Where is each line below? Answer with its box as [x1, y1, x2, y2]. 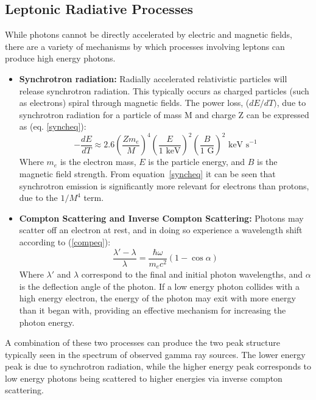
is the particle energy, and [148, 155, 245, 168]
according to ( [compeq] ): [19, 236, 111, 248]
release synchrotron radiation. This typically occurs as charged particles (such [19, 84, 309, 97]
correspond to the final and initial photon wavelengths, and [81, 268, 303, 281]
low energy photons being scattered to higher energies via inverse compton [5, 371, 283, 384]
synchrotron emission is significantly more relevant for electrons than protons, [19, 179, 309, 192]
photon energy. [19, 315, 75, 328]
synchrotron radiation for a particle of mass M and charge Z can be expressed [19, 108, 309, 121]
